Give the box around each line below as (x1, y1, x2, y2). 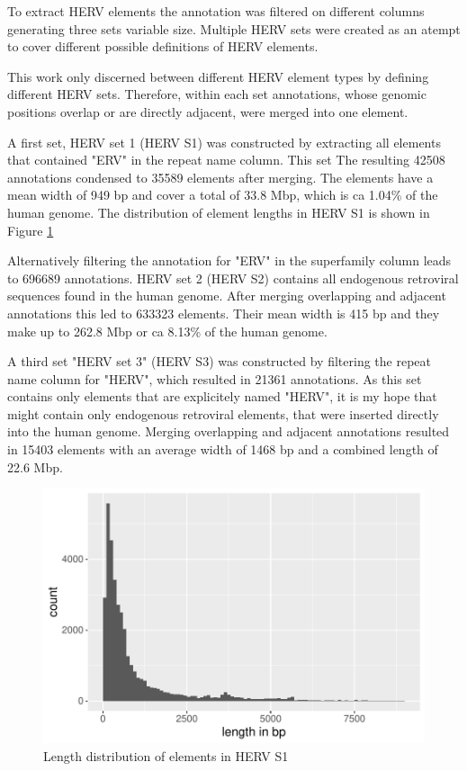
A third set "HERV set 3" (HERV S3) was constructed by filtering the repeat (7, 352, 431, 371)
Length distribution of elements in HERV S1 (43, 746, 289, 765)
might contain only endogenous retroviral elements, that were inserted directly (7, 404, 439, 423)
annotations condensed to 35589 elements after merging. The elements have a (7, 167, 434, 186)
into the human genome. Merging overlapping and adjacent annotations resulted (7, 422, 450, 441)
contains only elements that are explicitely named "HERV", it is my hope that (7, 387, 437, 406)
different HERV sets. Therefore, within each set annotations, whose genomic (7, 85, 427, 103)
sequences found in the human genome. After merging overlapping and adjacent (7, 286, 446, 305)
